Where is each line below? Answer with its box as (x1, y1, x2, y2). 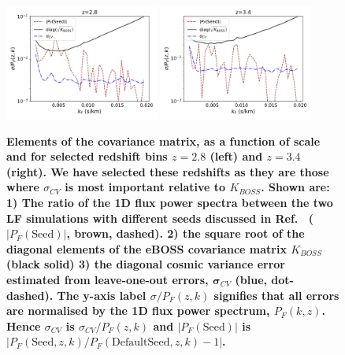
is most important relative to (65, 179, 226, 195)
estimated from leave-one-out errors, (6, 272, 209, 288)
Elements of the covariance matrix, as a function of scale (6, 132, 321, 149)
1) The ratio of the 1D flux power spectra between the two (6, 194, 333, 211)
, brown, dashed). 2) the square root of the (66, 225, 305, 242)
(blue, (235, 272, 267, 288)
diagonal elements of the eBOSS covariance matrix (6, 240, 287, 257)
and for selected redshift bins (6, 148, 168, 165)
